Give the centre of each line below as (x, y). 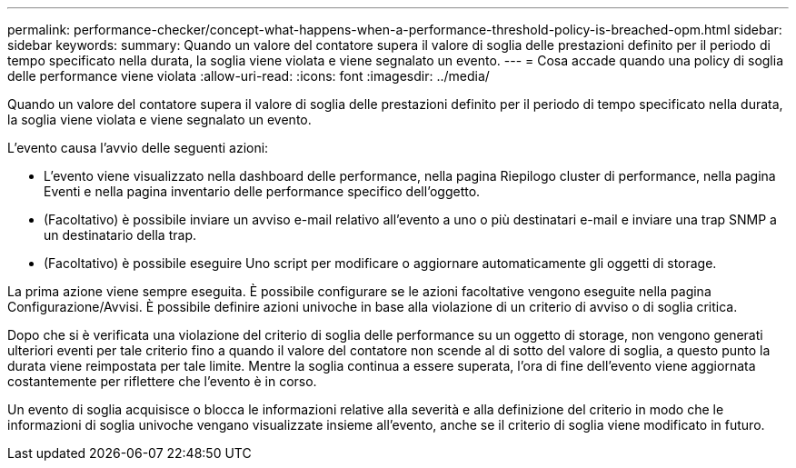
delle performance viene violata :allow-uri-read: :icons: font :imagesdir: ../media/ (249, 76)
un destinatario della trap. (120, 235)
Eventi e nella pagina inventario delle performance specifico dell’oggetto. (262, 191)
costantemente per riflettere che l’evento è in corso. (162, 381)
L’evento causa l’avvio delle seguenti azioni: (138, 148)
